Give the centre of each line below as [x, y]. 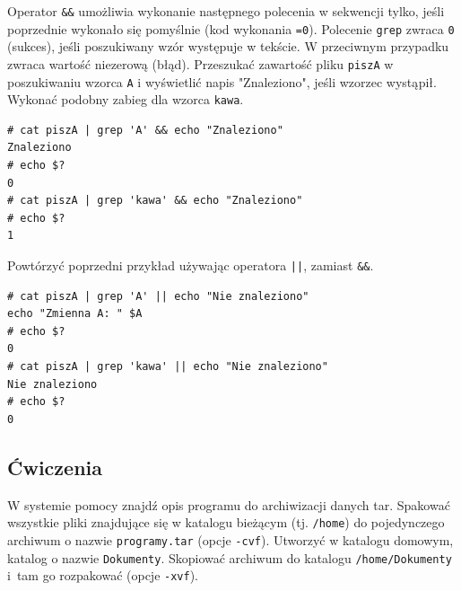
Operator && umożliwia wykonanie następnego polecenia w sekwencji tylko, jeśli [226, 11]
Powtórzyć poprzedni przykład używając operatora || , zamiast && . [191, 265]
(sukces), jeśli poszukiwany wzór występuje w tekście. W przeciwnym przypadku [228, 46]
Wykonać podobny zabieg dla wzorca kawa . [126, 99]
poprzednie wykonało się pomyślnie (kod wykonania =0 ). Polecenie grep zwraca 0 [231, 28]
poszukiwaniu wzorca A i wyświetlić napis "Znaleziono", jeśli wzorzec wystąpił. [222, 81]
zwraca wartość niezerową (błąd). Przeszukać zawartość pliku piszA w [200, 63]
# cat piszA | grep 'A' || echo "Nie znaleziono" [158, 296]
